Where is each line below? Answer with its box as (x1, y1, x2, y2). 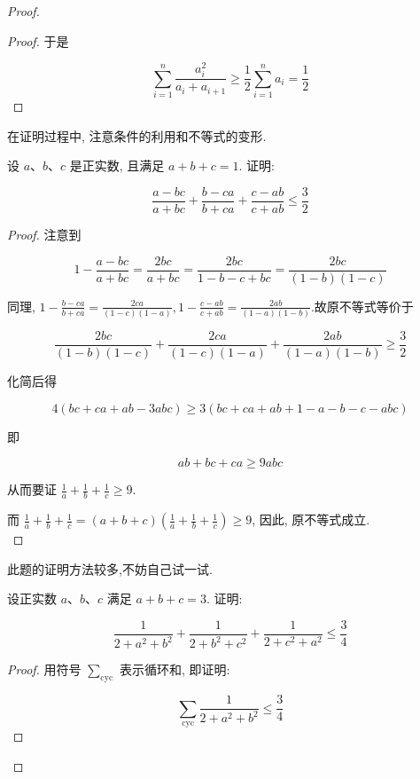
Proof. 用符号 (7, 660, 82, 679)
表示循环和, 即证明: (120, 660, 230, 679)
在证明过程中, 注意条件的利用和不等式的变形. (7, 126, 267, 145)
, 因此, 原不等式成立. (252, 510, 370, 529)
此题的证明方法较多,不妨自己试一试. (7, 559, 213, 578)
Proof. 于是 (7, 31, 69, 50)
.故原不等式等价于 (310, 296, 414, 315)
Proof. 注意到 (7, 225, 82, 244)
